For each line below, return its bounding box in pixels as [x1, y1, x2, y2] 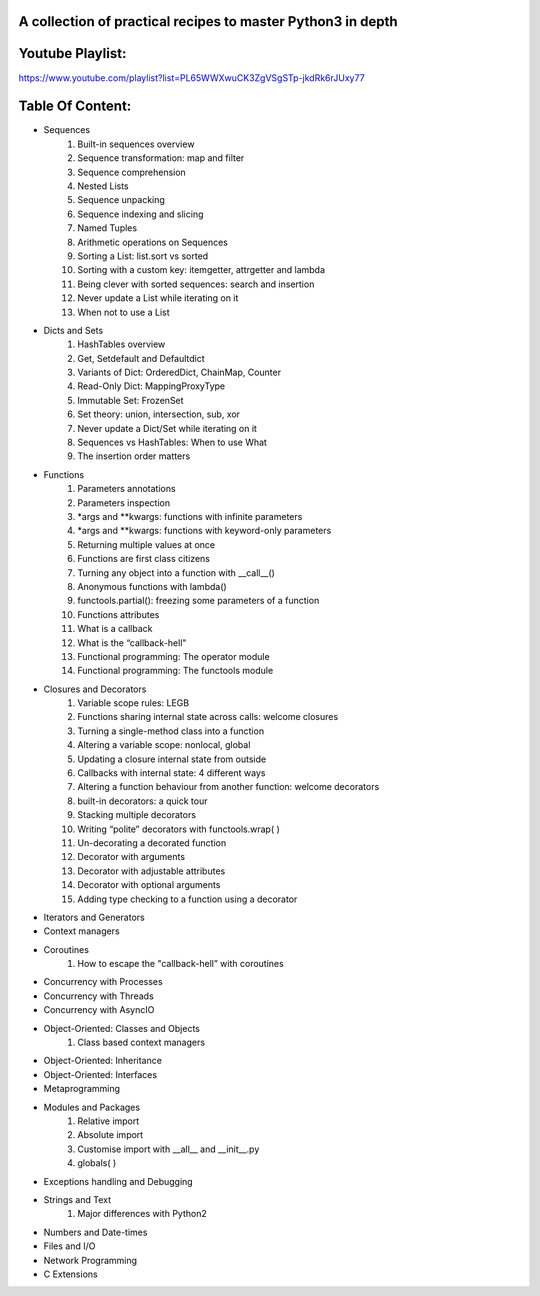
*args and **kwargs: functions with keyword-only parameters [77, 525, 332, 537]
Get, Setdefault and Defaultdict [77, 352, 205, 364]
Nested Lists [77, 180, 129, 192]
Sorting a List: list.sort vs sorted [77, 250, 209, 262]
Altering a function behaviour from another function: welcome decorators [77, 781, 380, 793]
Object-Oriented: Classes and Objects [43, 1022, 200, 1034]
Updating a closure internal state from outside [77, 753, 267, 765]
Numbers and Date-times [43, 1226, 148, 1238]
